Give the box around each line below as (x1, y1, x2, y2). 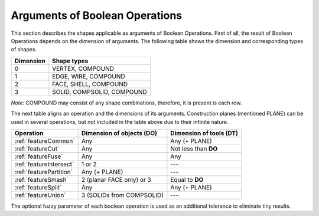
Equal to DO (170, 175, 204, 184)
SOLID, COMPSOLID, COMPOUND (52, 87, 147, 96)
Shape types (52, 57, 89, 65)
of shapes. (11, 46, 37, 53)
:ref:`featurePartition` (14, 168, 73, 176)
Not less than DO (170, 145, 218, 153)
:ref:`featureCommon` (14, 136, 75, 145)
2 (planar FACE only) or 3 (81, 175, 152, 184)
